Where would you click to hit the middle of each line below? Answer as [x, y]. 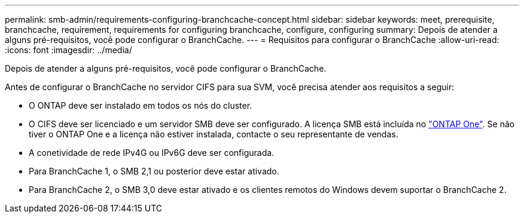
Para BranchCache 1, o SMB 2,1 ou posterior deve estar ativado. [154, 171]
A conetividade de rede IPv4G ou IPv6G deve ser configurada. [152, 153]
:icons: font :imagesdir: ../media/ [68, 50]
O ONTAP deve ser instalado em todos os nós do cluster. [141, 105]
